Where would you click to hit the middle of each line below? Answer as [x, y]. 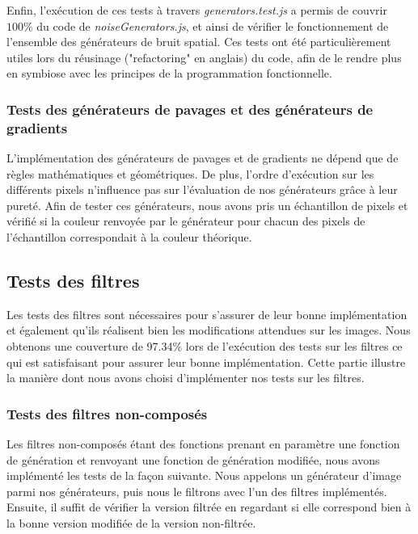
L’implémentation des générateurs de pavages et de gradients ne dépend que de [203, 158]
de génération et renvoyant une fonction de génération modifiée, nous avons [193, 459]
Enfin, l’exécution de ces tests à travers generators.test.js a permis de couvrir [197, 10]
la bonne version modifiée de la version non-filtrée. [131, 523]
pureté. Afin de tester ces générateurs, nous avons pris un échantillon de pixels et [207, 205]
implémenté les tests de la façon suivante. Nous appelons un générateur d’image [204, 475]
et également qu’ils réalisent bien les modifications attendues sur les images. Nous [209, 330]
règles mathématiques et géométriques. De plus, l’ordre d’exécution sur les [190, 173]
